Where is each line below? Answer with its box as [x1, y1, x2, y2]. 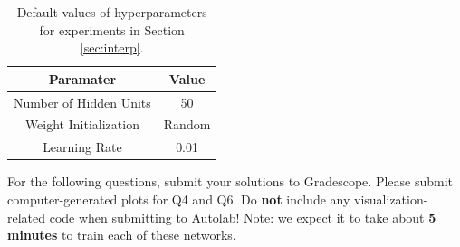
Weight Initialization [24, 115, 139, 134]
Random [163, 115, 211, 134]
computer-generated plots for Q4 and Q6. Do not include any [7, 190, 350, 208]
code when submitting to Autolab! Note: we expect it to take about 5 [49, 207, 436, 226]
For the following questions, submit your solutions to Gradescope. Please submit [7, 172, 454, 191]
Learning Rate [43, 138, 122, 157]
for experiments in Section [39, 20, 185, 39]
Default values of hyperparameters [16, 3, 207, 21]
